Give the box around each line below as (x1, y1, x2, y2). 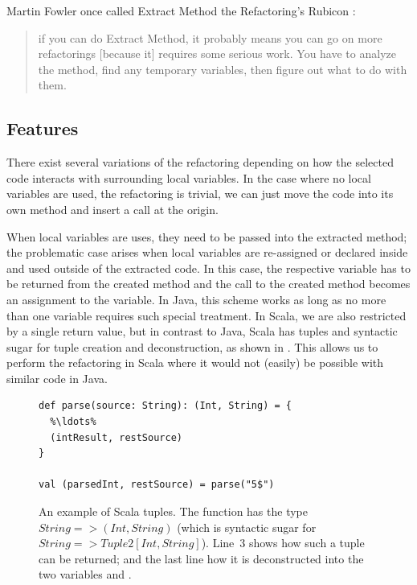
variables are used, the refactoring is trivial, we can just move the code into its (6, 185, 394, 202)
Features (6, 116, 79, 141)
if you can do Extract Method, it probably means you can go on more (38, 29, 382, 46)
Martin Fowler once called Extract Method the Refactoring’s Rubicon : (6, 2, 356, 19)
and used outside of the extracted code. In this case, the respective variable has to (6, 259, 411, 276)
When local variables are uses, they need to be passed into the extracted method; (6, 228, 407, 245)
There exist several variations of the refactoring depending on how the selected (6, 154, 394, 171)
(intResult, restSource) (50, 431, 182, 443)
